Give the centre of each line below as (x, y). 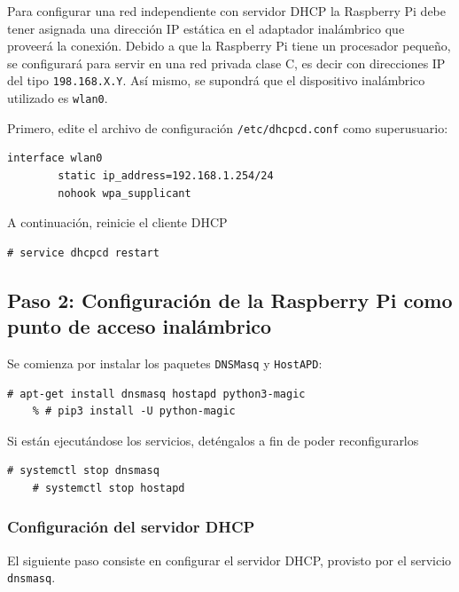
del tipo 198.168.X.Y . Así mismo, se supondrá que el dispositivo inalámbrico (216, 80)
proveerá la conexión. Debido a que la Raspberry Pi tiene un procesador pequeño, (229, 46)
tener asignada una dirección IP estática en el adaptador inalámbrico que (206, 28)
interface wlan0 (55, 158)
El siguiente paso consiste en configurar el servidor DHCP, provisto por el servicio (229, 560)
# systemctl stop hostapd (109, 488)
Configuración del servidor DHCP (131, 527)
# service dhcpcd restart (83, 253)
